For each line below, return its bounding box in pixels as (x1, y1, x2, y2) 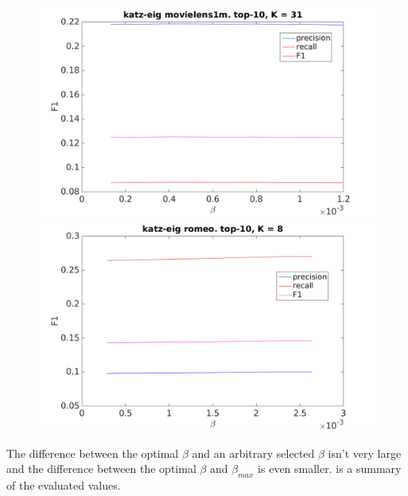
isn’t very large (328, 444, 402, 461)
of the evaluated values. (6, 476, 121, 493)
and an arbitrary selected (192, 444, 315, 461)
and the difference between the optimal (6, 460, 196, 477)
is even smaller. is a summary (258, 460, 402, 477)
